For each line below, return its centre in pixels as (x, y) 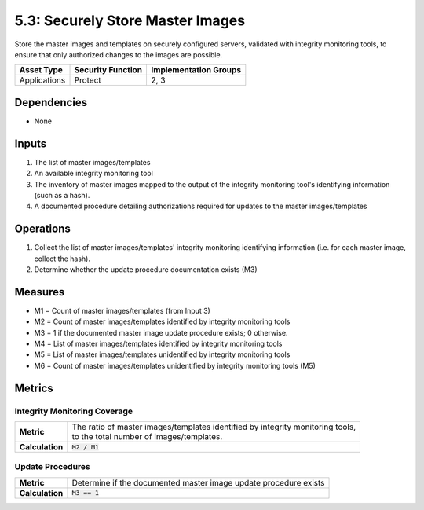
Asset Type (41, 70)
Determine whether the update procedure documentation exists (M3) (146, 270)
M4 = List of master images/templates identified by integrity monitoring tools (158, 344)
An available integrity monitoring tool (93, 174)
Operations (42, 229)
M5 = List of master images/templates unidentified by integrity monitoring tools (162, 354)
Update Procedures (52, 467)
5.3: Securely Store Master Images (130, 20)
